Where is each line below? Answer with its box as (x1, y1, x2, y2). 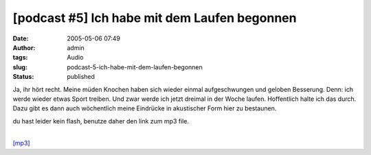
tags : (12, 53, 28, 62)
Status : (12, 73, 34, 81)
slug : (12, 62, 27, 71)
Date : (12, 34, 29, 43)
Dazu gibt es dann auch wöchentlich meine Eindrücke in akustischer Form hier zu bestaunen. (12, 104, 277, 112)
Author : (12, 43, 36, 51)
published (67, 73, 95, 81)
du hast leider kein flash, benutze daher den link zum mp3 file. (12, 117, 189, 125)
